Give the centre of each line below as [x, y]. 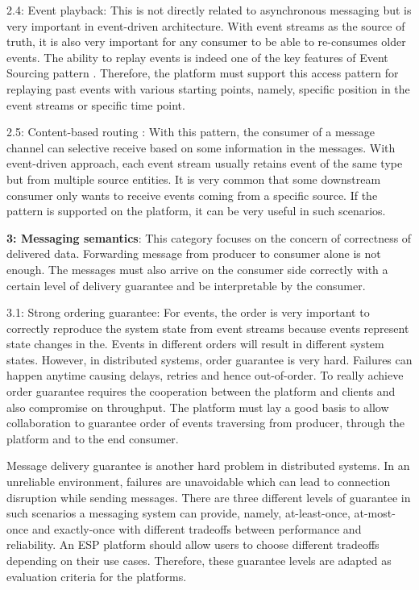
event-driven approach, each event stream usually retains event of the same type [205, 163]
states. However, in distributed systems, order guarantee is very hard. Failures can [209, 359]
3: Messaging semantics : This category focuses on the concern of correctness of [209, 237]
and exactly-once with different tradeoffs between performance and [197, 528]
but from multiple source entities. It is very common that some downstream [194, 179]
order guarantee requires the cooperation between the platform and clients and [201, 391]
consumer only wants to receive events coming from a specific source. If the [192, 195]
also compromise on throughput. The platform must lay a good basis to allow [198, 407]
